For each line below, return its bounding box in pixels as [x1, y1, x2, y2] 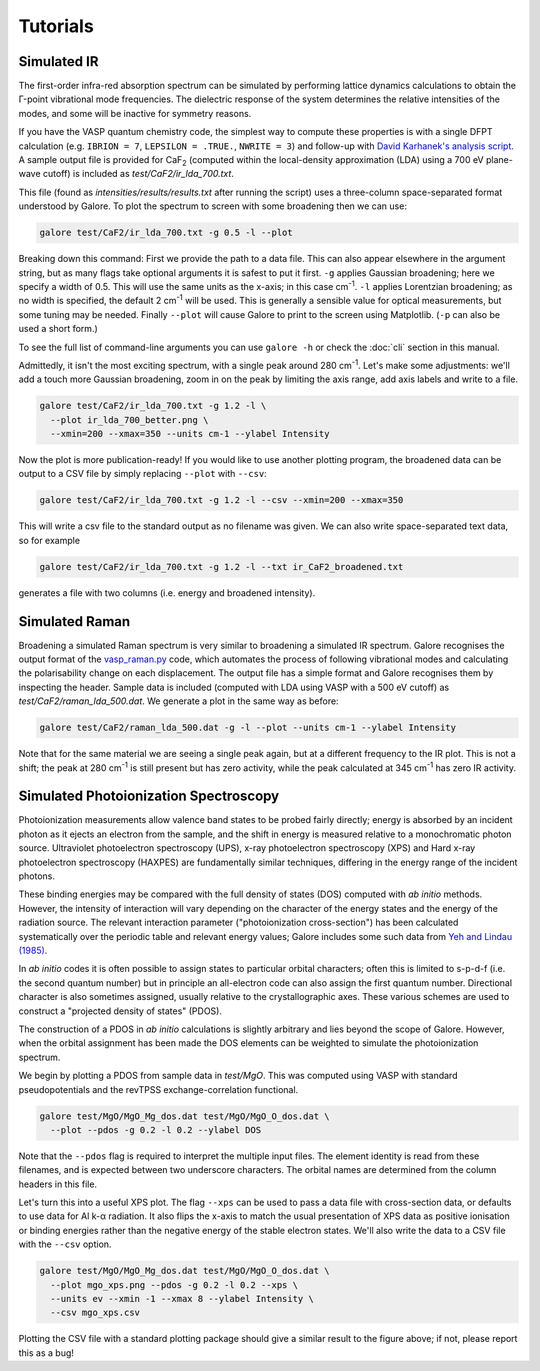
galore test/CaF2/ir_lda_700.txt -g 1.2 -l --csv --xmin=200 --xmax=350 [39, 495, 404, 506]
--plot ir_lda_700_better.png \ [50, 414, 209, 425]
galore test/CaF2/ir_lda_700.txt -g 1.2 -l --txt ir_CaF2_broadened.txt [39, 561, 404, 572]
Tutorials [18, 15, 94, 37]
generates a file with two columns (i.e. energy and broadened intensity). [18, 586, 316, 599]
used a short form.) [18, 323, 99, 335]
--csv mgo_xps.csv [50, 1307, 140, 1319]
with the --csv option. [18, 1238, 112, 1250]
